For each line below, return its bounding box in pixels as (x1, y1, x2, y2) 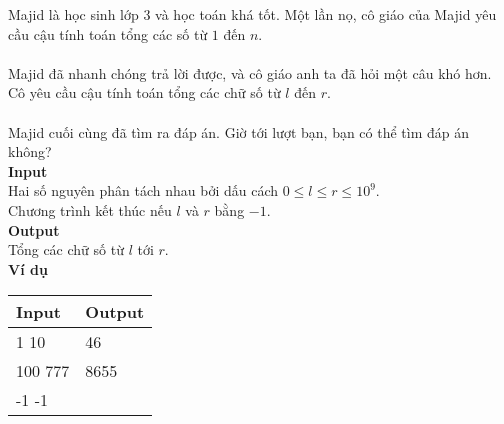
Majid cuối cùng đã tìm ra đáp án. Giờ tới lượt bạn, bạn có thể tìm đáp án (8, 121, 470, 142)
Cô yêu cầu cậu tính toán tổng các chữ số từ (8, 82, 281, 103)
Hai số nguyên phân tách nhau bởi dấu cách (8, 180, 278, 201)
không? (8, 141, 52, 162)
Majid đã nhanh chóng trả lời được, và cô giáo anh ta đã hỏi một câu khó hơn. (8, 62, 492, 83)
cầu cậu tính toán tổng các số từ (8, 23, 208, 44)
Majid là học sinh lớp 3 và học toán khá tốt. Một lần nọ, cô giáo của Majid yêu (8, 4, 497, 24)
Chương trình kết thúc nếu (8, 199, 172, 220)
